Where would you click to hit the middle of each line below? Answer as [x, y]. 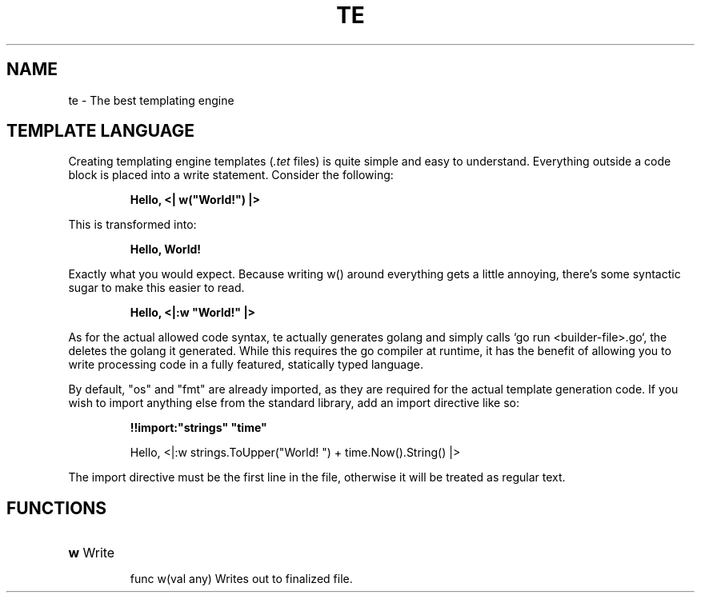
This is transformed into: [132, 225]
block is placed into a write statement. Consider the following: [231, 175]
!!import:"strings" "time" [198, 428]
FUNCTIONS [57, 508]
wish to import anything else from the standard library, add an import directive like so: [294, 403]
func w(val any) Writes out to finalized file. [241, 579]
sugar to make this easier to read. [156, 288]
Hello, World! [166, 250]
